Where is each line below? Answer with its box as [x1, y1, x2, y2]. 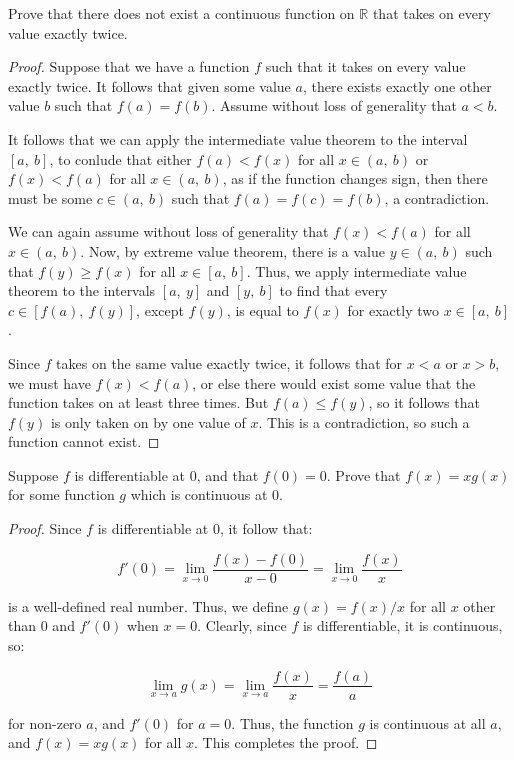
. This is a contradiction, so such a [258, 411, 470, 432]
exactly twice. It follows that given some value [8, 75, 291, 96]
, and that [196, 464, 259, 485]
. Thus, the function [231, 712, 354, 733]
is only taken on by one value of [50, 411, 246, 432]
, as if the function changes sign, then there [222, 168, 488, 189]
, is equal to [226, 299, 299, 320]
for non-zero [8, 712, 82, 733]
